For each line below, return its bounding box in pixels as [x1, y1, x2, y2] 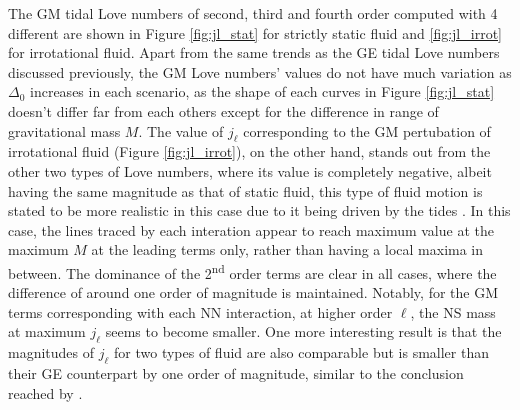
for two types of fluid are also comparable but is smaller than [114, 342, 489, 363]
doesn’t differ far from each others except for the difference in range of [8, 100, 439, 121]
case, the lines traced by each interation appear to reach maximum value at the [8, 219, 494, 240]
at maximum [8, 321, 86, 342]
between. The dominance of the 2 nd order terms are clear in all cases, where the [8, 259, 497, 283]
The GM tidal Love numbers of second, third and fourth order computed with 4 [8, 3, 498, 23]
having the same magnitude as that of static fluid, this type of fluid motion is [8, 180, 483, 201]
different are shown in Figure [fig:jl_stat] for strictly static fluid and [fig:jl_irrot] [8, 22, 502, 43]
